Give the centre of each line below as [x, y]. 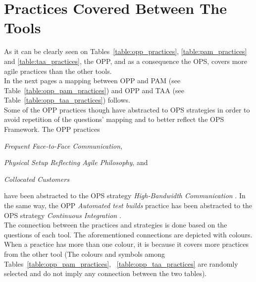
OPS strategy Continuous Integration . [63, 215]
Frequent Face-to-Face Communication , [63, 145]
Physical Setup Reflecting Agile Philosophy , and [76, 162]
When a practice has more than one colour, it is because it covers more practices [127, 244]
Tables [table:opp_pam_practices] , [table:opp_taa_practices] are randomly [121, 263]
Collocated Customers [37, 179]
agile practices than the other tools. [58, 71]
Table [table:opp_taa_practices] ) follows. [67, 100]
